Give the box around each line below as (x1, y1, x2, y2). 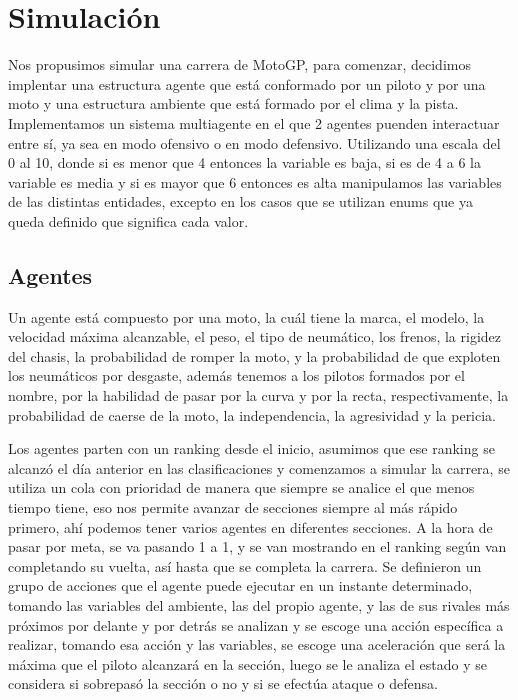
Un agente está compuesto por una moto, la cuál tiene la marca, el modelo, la (8, 306, 485, 327)
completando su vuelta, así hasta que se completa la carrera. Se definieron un (8, 555, 482, 576)
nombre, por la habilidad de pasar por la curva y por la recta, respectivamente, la (8, 385, 509, 406)
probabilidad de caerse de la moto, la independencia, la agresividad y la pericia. (8, 404, 497, 425)
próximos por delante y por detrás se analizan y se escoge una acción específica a (8, 614, 504, 635)
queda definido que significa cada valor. (8, 210, 249, 231)
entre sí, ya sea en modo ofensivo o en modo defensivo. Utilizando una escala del (8, 132, 501, 153)
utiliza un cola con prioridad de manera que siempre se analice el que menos (8, 477, 475, 498)
